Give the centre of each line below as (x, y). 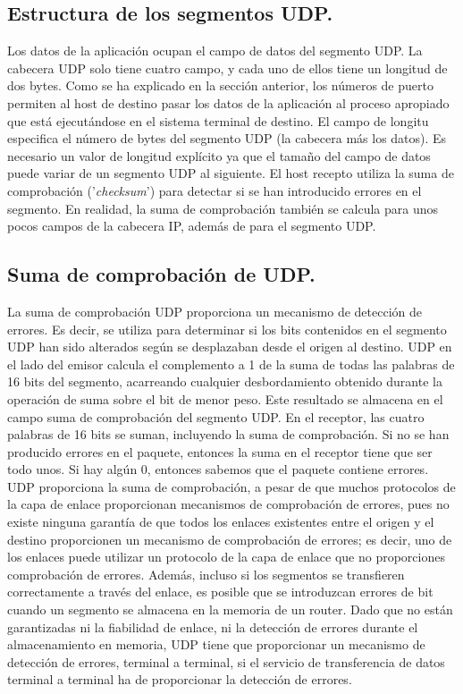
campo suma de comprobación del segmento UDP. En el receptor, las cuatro (216, 416)
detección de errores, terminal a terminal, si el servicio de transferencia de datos (226, 661)
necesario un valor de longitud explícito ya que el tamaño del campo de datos (219, 155)
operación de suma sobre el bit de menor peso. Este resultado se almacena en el (225, 398)
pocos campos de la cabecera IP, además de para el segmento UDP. (192, 226)
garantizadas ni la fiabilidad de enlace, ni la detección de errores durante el (213, 626)
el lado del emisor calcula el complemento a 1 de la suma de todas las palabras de (231, 364)
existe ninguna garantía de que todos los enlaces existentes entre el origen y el (221, 522)
